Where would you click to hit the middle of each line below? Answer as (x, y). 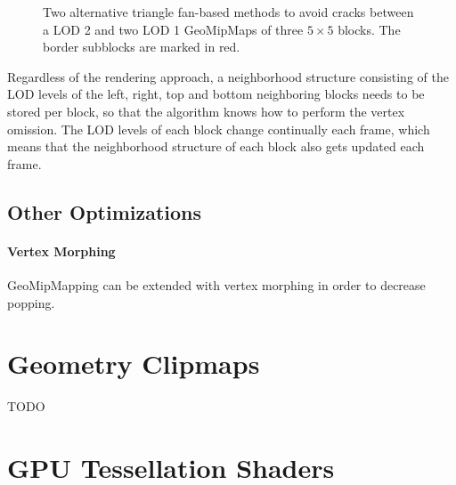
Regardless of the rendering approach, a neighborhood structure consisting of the (228, 76)
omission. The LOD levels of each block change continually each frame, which (219, 129)
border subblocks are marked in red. (142, 47)
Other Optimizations (105, 211)
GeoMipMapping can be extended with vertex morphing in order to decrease (216, 284)
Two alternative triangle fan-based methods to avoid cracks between (228, 12)
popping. (31, 302)
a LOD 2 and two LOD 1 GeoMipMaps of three (173, 29)
